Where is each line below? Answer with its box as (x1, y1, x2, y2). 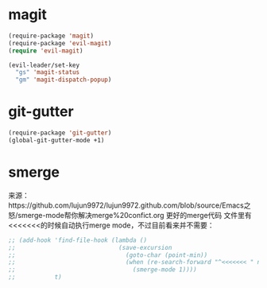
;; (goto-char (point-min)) (8, 251, 208, 259)
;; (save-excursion (8, 243, 172, 251)
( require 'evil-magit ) (8, 46, 83, 55)
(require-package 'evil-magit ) (8, 39, 112, 47)
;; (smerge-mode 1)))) (8, 266, 197, 274)
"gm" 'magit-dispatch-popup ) (15, 76, 112, 84)
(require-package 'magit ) (8, 32, 94, 40)
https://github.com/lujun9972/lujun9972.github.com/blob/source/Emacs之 (8, 200, 251, 210)
